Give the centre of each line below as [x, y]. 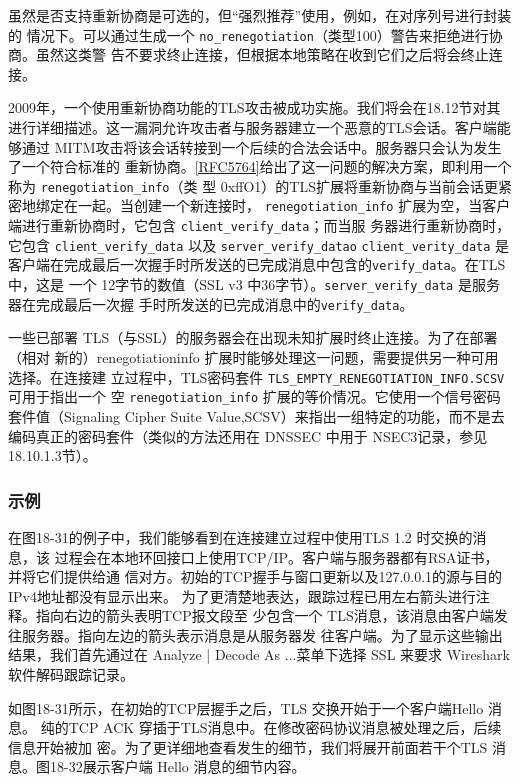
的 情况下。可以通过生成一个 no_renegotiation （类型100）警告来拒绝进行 [248, 34]
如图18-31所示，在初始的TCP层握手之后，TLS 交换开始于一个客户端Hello [246, 707]
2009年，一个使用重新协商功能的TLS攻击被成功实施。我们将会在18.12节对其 [254, 107]
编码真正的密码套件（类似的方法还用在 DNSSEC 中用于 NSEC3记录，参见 [248, 435]
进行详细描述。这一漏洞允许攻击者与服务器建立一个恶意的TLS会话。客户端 [252, 127]
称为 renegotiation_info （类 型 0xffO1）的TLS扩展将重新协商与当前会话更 [253, 185]
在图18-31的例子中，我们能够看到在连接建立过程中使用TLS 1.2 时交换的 [240, 536]
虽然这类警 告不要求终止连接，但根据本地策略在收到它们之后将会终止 [262, 54]
